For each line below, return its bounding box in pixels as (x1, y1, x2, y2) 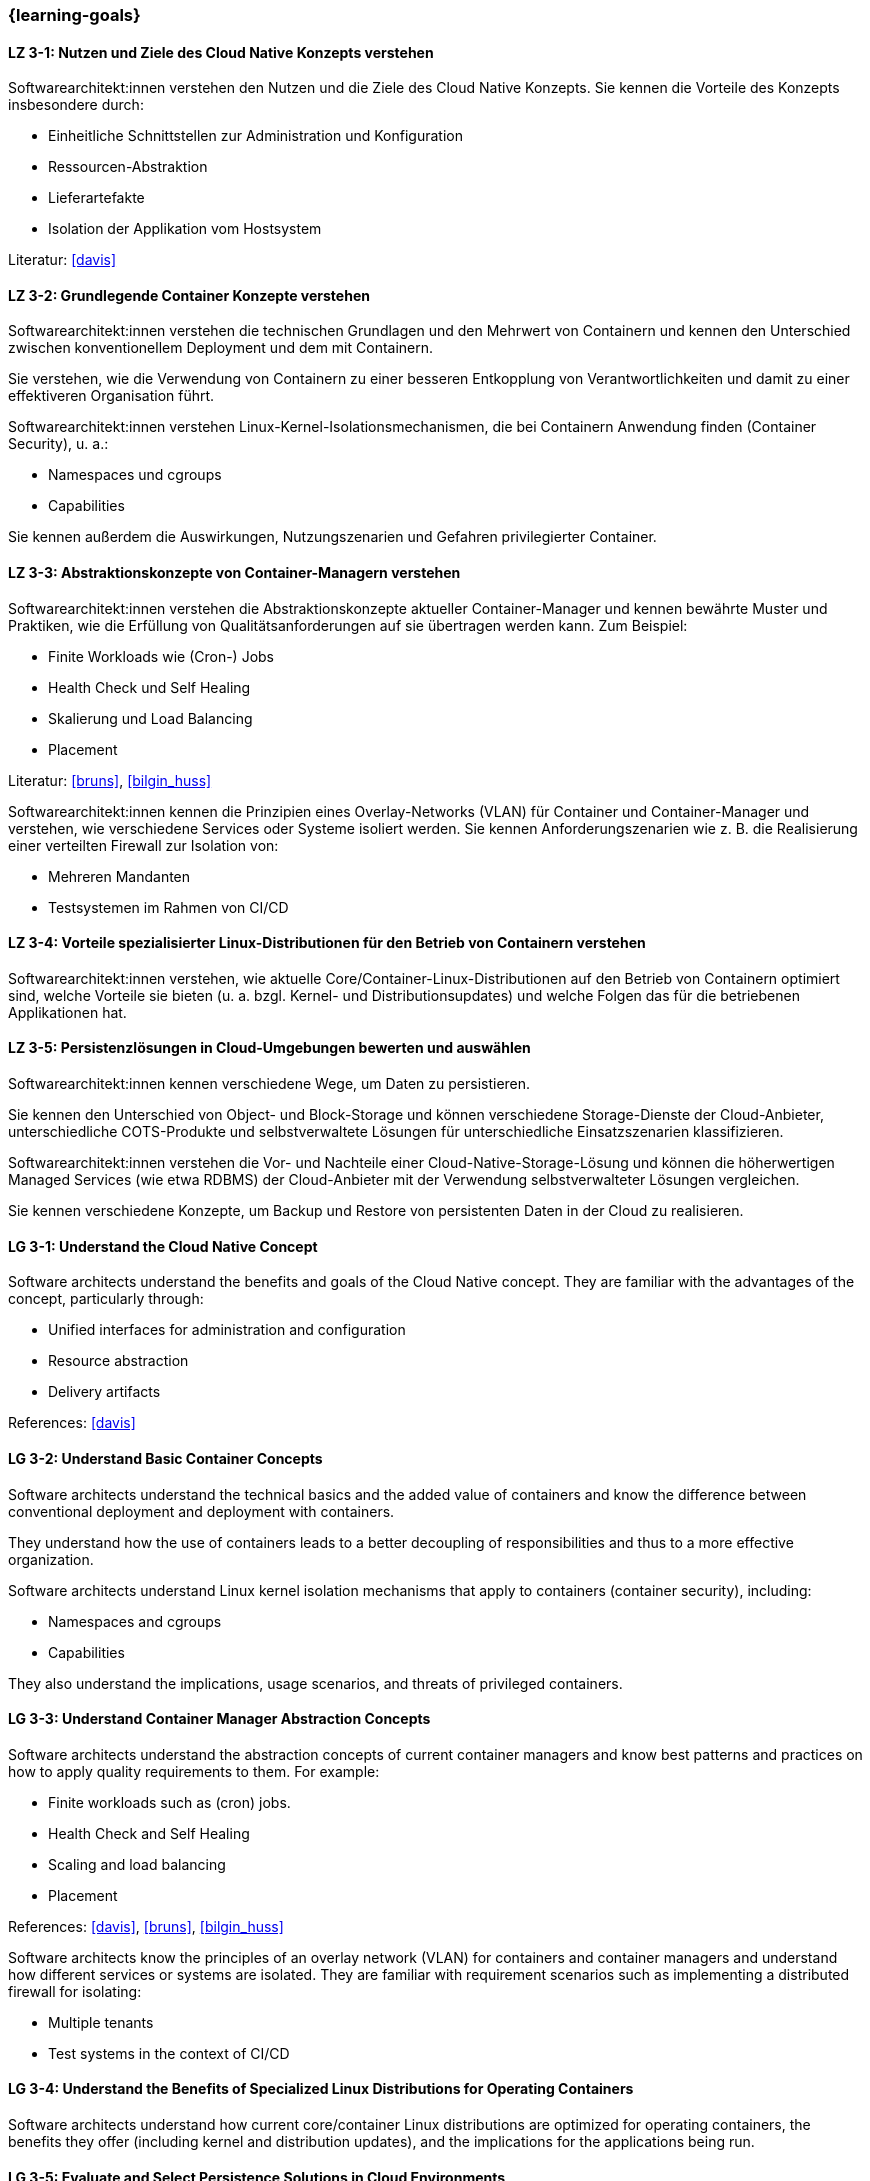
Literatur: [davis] (8, 251, 117, 269)
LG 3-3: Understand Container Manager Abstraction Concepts (8, 1710, 431, 1728)
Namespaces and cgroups (48, 1612, 222, 1630)
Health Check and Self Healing (48, 1824, 250, 1842)
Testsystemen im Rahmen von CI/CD (48, 898, 289, 916)
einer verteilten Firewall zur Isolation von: (8, 836, 279, 854)
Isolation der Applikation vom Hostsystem (48, 220, 322, 238)
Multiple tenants (48, 2013, 154, 2031)
